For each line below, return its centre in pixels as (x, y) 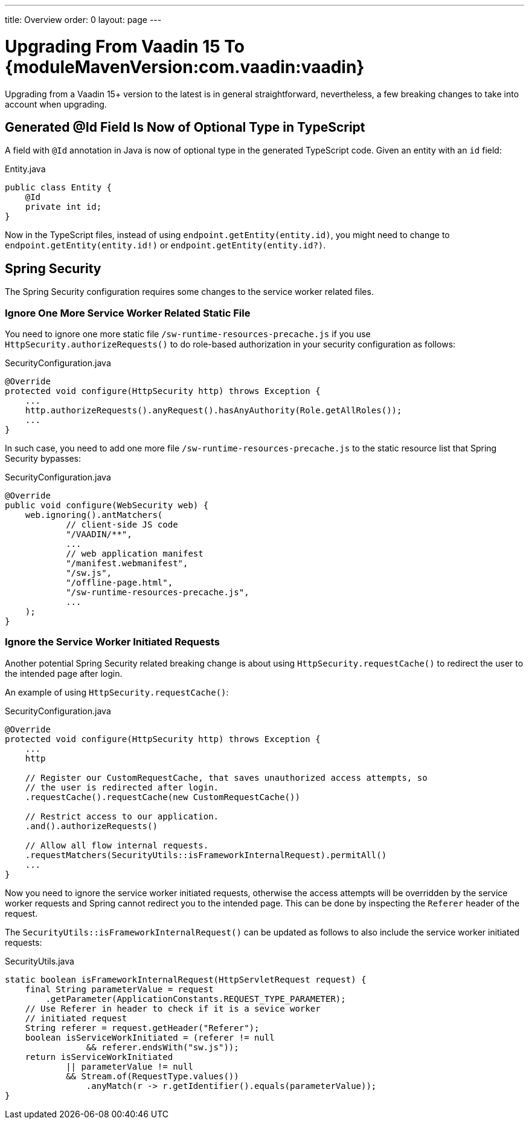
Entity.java (25, 169)
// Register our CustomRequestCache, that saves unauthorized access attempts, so (226, 777)
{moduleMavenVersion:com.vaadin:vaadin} (185, 67)
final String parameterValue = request (119, 989)
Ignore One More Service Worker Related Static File (128, 313)
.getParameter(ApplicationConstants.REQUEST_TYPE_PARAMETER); (196, 999)
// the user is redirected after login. (122, 787)
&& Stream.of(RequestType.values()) (152, 1076)
